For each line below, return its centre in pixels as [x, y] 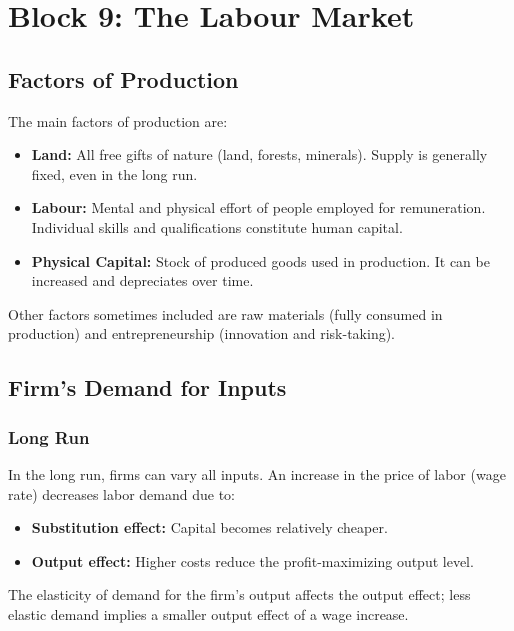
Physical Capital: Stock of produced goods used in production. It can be [260, 260]
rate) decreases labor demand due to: [121, 493]
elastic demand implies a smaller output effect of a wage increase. [208, 613]
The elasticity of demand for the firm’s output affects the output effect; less [239, 594]
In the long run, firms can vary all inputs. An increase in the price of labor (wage [257, 473]
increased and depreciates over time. [142, 280]
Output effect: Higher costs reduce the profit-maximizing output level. [252, 560]
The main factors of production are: [118, 120]
